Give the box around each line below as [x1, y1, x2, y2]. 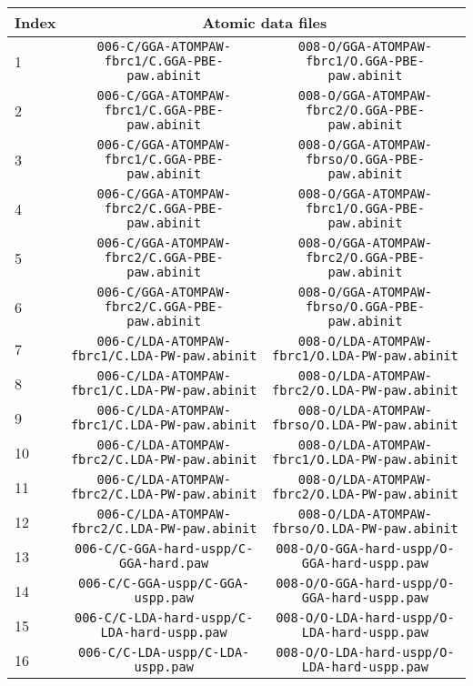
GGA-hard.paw [119, 556, 209, 570]
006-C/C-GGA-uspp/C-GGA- [78, 576, 250, 590]
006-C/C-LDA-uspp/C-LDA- [78, 645, 250, 660]
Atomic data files [202, 12, 327, 33]
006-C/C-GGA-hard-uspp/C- [74, 541, 254, 556]
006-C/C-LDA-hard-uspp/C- [74, 610, 254, 625]
